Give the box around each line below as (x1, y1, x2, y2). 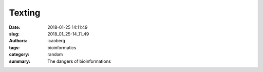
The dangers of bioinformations (47, 58, 111, 64)
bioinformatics (47, 44, 76, 51)
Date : (9, 24, 20, 30)
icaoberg (47, 38, 66, 44)
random (47, 52, 63, 57)
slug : (9, 31, 19, 36)
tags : (9, 44, 20, 51)
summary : (9, 58, 31, 64)
